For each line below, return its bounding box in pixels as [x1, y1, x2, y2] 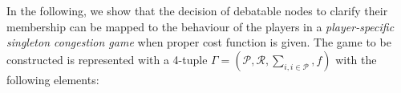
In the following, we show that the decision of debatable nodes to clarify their [6, 2, 388, 18]
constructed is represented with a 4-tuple [6, 51, 208, 67]
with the [335, 51, 377, 67]
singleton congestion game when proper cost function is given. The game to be [6, 34, 391, 51]
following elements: [6, 71, 99, 87]
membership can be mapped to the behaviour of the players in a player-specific [6, 18, 395, 34]
